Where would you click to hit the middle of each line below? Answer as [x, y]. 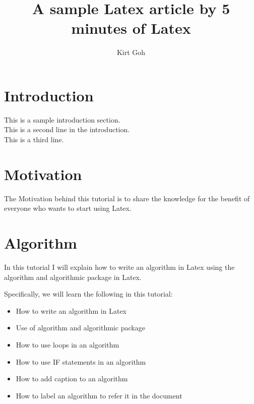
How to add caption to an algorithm [72, 379]
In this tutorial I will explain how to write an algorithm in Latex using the [119, 267]
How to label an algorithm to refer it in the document [99, 395]
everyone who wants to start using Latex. [68, 208]
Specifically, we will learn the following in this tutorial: [88, 294]
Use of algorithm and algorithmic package [80, 328]
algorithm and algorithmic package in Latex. [73, 277]
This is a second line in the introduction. [67, 129]
